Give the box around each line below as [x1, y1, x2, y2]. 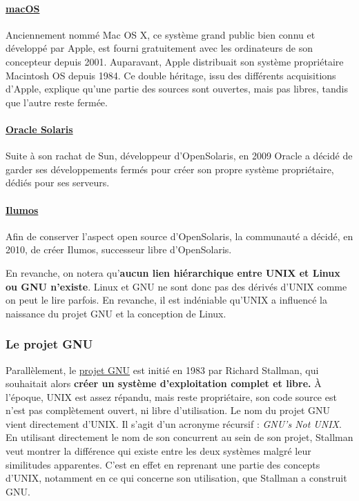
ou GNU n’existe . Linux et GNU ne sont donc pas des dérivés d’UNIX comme [6, 279, 347, 293]
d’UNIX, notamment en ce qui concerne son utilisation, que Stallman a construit [6, 471, 347, 485]
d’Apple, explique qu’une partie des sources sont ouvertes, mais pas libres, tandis [6, 81, 348, 96]
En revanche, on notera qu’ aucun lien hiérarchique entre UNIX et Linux [6, 265, 340, 279]
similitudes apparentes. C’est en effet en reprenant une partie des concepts [6, 457, 320, 471]
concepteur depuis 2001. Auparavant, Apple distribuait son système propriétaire [6, 54, 344, 68]
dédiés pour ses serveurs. [6, 175, 110, 190]
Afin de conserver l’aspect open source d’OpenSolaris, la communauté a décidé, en [6, 228, 353, 243]
